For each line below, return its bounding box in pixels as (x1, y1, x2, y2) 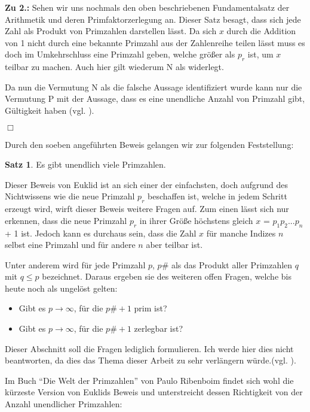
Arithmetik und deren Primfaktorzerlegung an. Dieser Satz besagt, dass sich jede (5, 13, 301, 25)
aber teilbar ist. (146, 238, 203, 251)
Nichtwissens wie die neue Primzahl (5, 190, 135, 202)
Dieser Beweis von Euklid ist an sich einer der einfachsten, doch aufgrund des (5, 178, 288, 190)
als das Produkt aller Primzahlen (171, 258, 293, 271)
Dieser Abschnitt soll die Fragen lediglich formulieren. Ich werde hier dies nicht (5, 342, 294, 355)
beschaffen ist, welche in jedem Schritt (148, 190, 287, 202)
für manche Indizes (206, 226, 276, 239)
